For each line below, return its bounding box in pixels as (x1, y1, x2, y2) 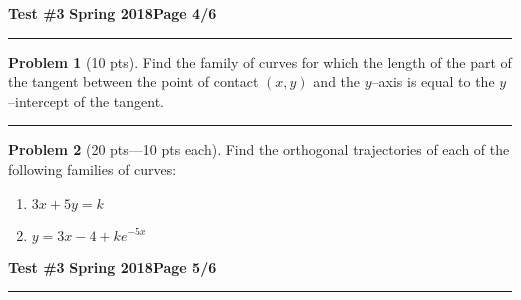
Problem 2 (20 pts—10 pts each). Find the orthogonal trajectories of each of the (8, 139, 510, 160)
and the (313, 71, 361, 92)
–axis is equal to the (371, 71, 495, 92)
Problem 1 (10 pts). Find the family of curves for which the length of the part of (8, 51, 512, 72)
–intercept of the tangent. (8, 90, 164, 111)
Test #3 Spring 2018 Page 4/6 (8, 3, 217, 23)
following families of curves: (8, 158, 177, 179)
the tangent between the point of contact (8, 71, 259, 92)
